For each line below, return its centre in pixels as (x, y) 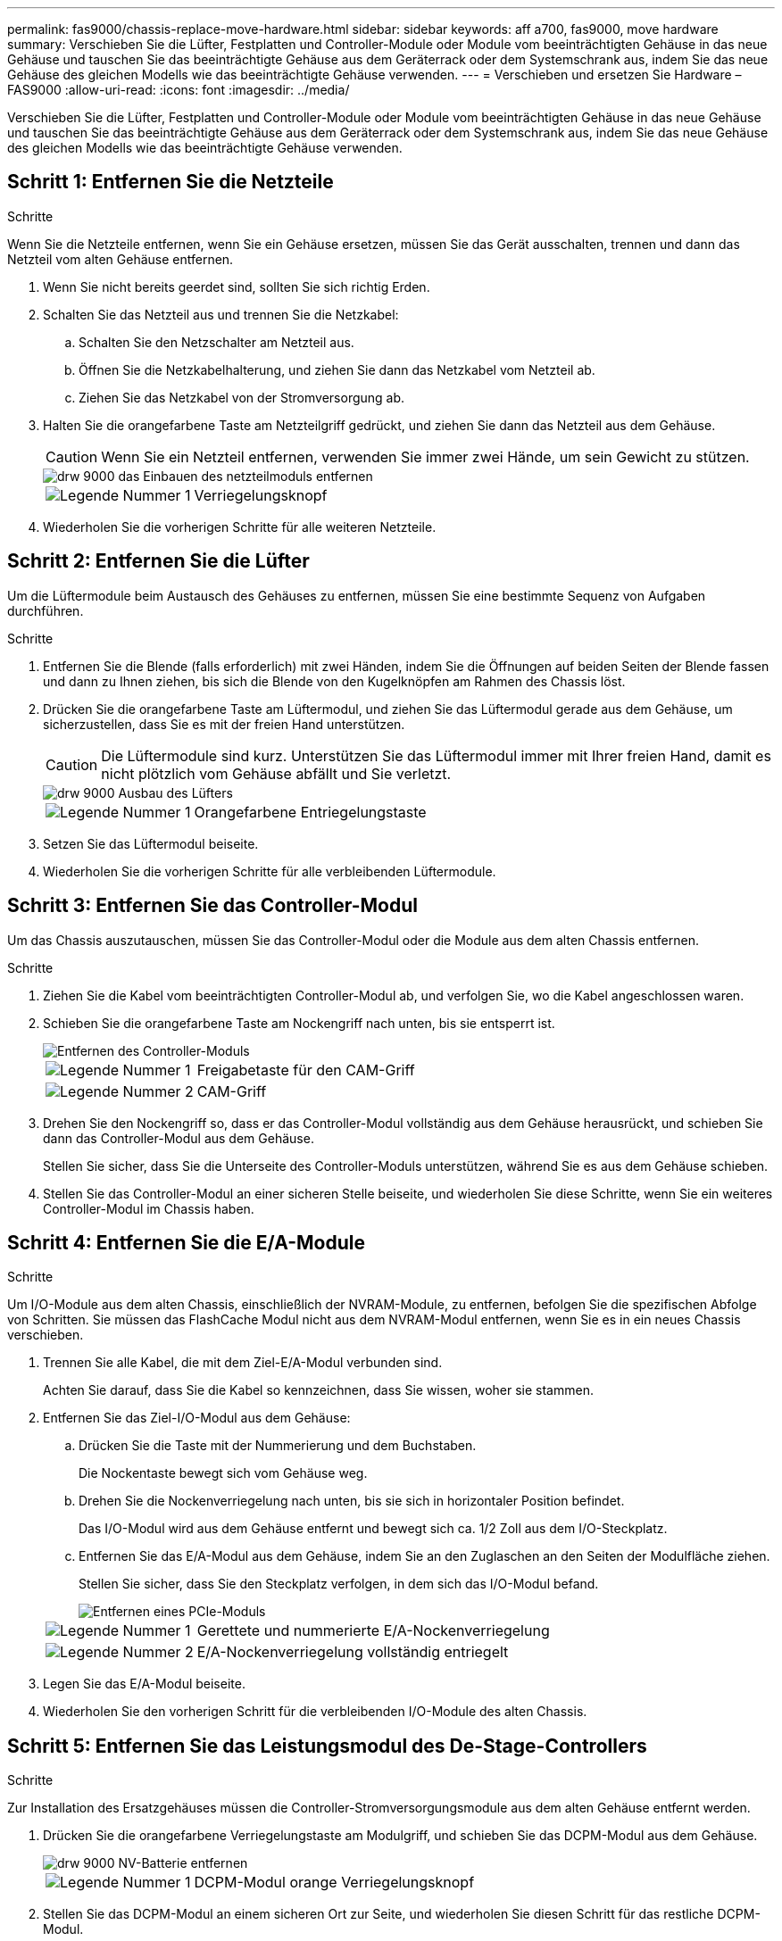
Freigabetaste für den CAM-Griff (306, 1070)
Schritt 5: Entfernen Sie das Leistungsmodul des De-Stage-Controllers (327, 1746)
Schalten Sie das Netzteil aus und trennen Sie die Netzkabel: (221, 314)
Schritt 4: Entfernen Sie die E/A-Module (186, 1242)
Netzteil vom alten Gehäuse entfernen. (121, 259)
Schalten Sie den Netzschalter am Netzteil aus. (216, 342)
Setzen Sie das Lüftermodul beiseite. (151, 843)
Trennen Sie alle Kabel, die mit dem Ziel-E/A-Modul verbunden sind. (243, 1363)
